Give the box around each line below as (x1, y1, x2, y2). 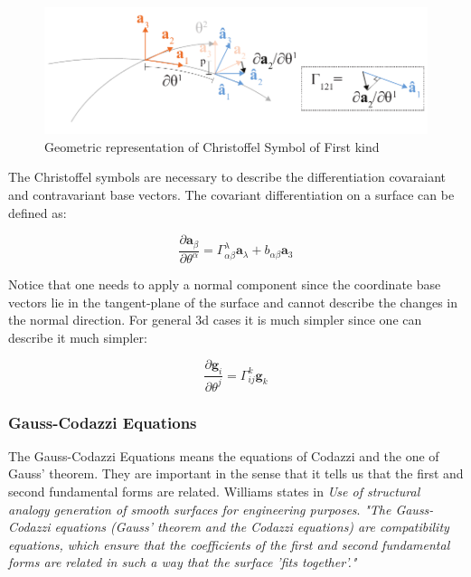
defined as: (8, 203, 67, 222)
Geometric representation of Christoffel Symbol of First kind (44, 137, 380, 156)
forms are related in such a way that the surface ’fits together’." (8, 553, 357, 572)
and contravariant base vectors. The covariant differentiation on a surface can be (8, 185, 455, 204)
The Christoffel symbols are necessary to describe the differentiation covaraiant (8, 167, 447, 186)
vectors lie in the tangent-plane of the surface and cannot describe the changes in (8, 292, 458, 311)
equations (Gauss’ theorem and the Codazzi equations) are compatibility (54, 517, 449, 536)
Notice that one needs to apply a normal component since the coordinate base (8, 275, 441, 294)
